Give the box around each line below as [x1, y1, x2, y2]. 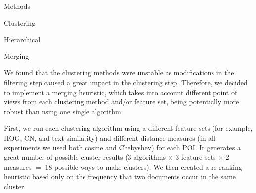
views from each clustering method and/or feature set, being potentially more [4, 96, 239, 107]
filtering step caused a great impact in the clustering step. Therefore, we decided [4, 77, 248, 87]
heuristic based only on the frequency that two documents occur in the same [4, 171, 236, 182]
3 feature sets [175, 152, 216, 162]
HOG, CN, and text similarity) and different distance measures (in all [4, 132, 215, 143]
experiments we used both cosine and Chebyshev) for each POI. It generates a [4, 142, 241, 152]
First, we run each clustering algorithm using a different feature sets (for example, [4, 123, 253, 133]
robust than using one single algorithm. [4, 106, 123, 116]
